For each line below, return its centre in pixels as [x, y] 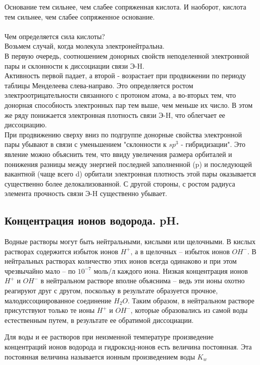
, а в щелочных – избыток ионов [180, 251]
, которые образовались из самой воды [189, 310]
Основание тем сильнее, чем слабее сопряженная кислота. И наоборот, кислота [125, 7]
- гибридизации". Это [213, 144]
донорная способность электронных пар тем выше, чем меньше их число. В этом [129, 105]
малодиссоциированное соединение [58, 300]
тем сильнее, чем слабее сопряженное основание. [80, 16]
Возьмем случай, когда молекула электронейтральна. [84, 46]
